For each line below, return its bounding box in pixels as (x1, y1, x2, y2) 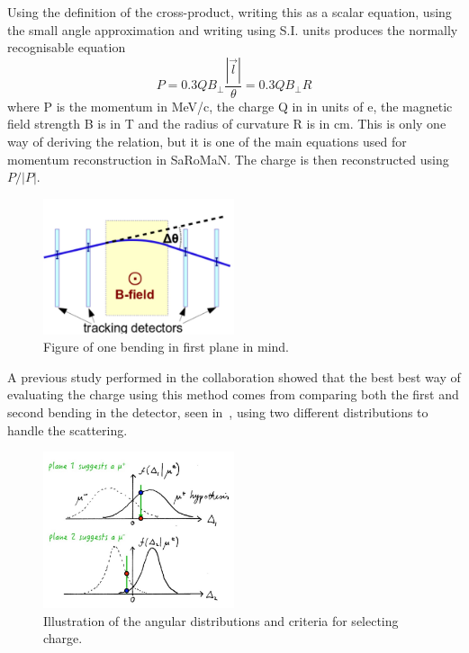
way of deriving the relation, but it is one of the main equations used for (7, 132, 407, 150)
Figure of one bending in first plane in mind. (43, 337, 290, 356)
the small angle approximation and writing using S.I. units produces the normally (7, 20, 458, 39)
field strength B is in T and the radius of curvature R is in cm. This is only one (7, 114, 446, 133)
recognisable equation (7, 38, 126, 57)
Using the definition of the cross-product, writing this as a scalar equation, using (7, 3, 452, 21)
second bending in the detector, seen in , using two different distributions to (7, 403, 428, 422)
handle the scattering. (7, 420, 128, 439)
